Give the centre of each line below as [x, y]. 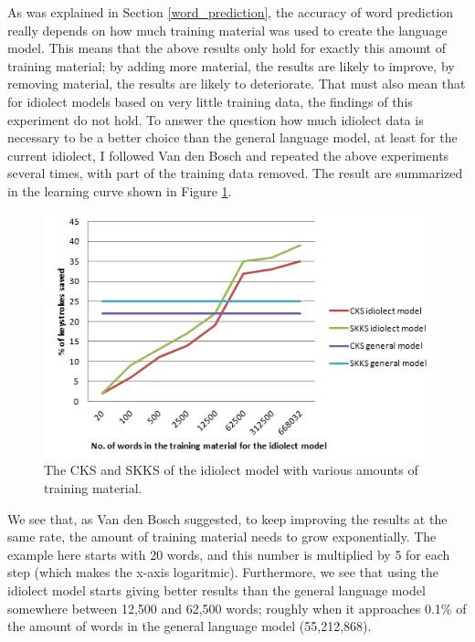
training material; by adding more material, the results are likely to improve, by [231, 65]
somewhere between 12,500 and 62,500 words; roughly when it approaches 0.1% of [237, 608]
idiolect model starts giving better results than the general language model [216, 589]
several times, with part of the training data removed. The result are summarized [235, 173]
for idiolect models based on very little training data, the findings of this [210, 101]
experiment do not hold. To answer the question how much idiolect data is [216, 119]
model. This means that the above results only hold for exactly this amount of [227, 48]
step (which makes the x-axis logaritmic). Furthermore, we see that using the [223, 572]
